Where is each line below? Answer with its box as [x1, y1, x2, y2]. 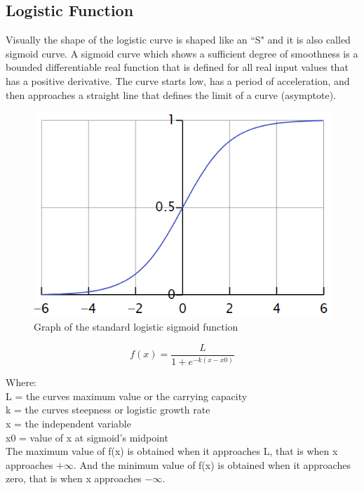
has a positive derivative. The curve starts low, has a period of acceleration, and [6, 73, 350, 88]
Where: [6, 375, 36, 390]
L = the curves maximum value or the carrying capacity [6, 388, 248, 403]
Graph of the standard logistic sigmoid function [34, 319, 238, 334]
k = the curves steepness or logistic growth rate [6, 402, 210, 417]
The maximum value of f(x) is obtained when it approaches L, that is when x [6, 444, 338, 458]
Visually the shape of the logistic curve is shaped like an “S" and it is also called [6, 32, 351, 47]
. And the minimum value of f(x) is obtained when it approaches [73, 457, 351, 472]
